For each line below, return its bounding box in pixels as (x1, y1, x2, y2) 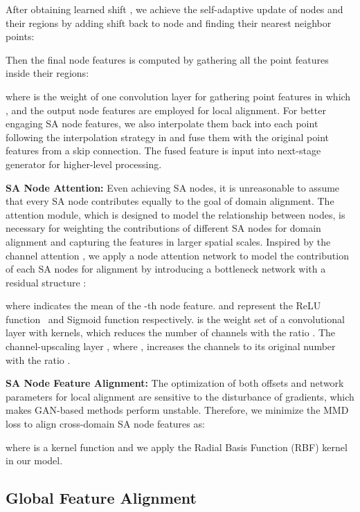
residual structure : (6, 275, 87, 289)
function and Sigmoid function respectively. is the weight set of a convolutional (6, 311, 345, 326)
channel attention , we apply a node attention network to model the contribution (6, 248, 349, 262)
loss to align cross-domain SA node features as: (6, 417, 205, 431)
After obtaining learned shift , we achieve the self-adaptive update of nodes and (6, 2, 343, 16)
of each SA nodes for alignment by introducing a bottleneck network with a (6, 262, 326, 276)
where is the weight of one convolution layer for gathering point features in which (6, 89, 351, 103)
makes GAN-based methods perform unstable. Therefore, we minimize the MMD (6, 403, 349, 417)
